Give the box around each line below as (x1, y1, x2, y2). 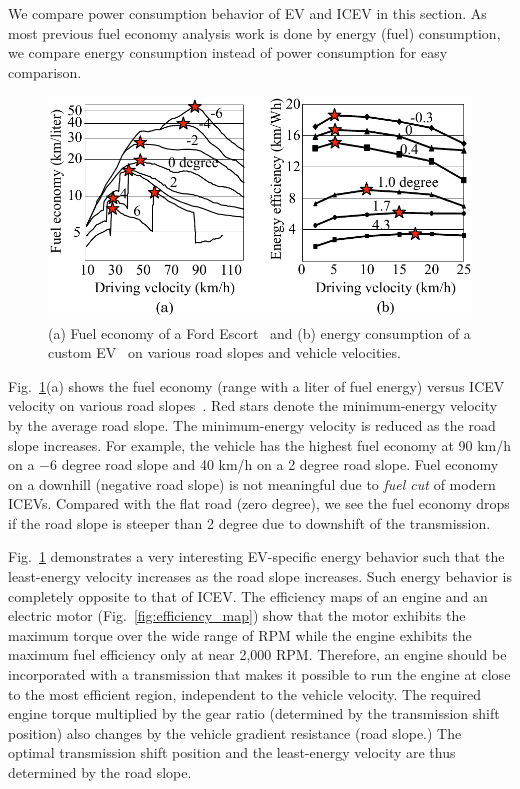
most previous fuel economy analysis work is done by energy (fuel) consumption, (8, 22, 501, 43)
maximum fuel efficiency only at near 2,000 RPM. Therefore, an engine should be (8, 644, 507, 665)
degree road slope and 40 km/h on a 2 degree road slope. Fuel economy (61, 454, 499, 475)
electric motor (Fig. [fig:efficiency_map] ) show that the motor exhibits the (8, 605, 466, 626)
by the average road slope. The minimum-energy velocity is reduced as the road (8, 414, 496, 435)
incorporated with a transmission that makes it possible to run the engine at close (8, 664, 511, 685)
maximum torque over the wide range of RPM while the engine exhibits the (8, 624, 472, 645)
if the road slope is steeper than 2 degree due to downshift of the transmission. (8, 512, 491, 533)
